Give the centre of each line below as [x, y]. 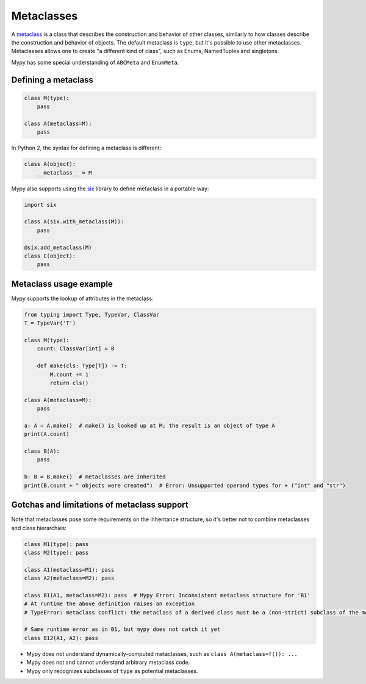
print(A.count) [47, 434]
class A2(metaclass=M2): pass [69, 578]
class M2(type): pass [56, 553]
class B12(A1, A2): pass [61, 638]
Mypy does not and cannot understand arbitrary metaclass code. [108, 663]
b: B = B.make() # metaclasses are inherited [95, 477]
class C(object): [50, 256]
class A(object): [50, 164]
